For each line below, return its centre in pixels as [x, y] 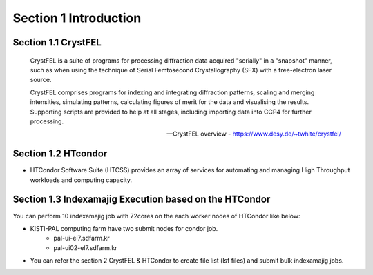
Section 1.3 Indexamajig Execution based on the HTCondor [142, 200]
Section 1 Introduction [77, 18]
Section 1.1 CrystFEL [57, 42]
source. [41, 80]
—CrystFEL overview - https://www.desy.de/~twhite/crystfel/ [254, 134]
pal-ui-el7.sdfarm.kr [82, 238]
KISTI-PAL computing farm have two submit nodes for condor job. [124, 228]
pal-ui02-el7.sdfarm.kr [85, 247]
